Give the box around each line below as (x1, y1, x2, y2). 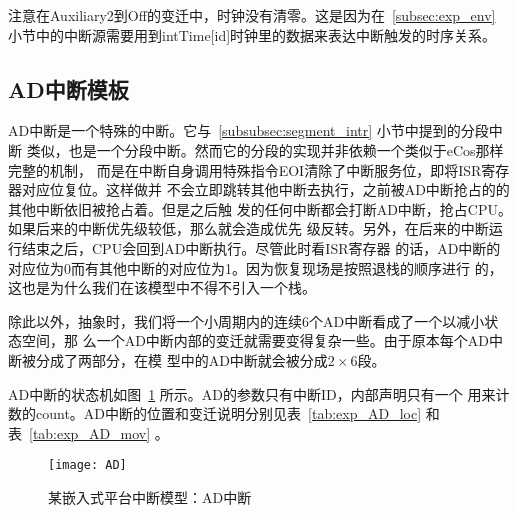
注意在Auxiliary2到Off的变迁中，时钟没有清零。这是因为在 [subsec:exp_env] (8, 5, 496, 25)
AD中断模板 (8, 73, 129, 104)
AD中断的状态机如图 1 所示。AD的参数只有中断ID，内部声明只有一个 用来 (8, 383, 496, 404)
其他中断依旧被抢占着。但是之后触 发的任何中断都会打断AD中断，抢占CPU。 (8, 198, 512, 219)
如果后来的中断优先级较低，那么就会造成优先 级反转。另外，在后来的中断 (8, 218, 489, 239)
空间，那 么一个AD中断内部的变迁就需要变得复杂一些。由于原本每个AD (21, 330, 490, 351)
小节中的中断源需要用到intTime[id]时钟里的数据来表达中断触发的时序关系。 (8, 24, 497, 45)
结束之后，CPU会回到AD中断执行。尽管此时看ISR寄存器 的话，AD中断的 (21, 237, 501, 258)
